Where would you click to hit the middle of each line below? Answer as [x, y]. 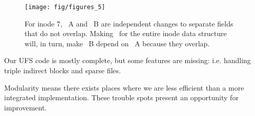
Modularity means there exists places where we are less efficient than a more [124, 87]
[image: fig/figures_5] [65, 7]
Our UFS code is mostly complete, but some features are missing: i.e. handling [128, 60]
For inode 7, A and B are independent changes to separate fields [129, 23]
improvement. [26, 107]
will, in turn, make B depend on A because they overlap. [117, 43]
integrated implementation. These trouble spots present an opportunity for [121, 97]
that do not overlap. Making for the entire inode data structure [126, 33]
